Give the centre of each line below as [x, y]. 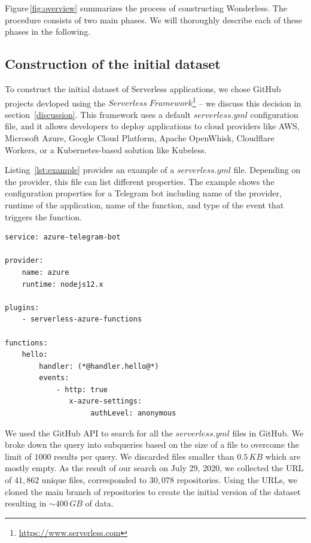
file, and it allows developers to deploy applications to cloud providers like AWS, [152, 126]
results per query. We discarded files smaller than [144, 456]
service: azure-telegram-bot [63, 237]
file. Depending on [267, 170]
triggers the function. [43, 216]
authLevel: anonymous [133, 413]
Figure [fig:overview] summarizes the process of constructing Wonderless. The [146, 8]
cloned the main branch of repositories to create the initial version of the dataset [153, 491]
